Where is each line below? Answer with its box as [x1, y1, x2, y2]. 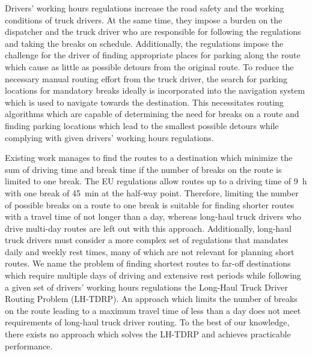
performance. [5, 339, 53, 352]
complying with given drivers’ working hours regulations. [5, 131, 214, 143]
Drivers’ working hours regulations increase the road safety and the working [5, 2, 284, 14]
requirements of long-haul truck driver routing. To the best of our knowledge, [5, 316, 290, 328]
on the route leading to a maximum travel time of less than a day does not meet [5, 304, 301, 316]
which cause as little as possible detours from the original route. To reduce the [5, 60, 294, 73]
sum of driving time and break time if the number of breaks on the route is [5, 163, 282, 175]
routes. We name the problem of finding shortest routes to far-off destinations [5, 257, 291, 270]
